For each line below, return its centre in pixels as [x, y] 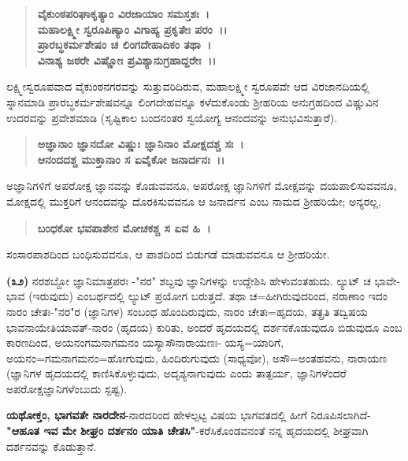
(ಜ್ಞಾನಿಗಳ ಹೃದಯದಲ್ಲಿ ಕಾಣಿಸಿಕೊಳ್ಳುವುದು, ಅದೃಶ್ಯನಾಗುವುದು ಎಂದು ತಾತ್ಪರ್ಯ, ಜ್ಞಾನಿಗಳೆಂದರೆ [176, 373]
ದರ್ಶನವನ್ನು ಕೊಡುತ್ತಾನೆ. [52, 446]
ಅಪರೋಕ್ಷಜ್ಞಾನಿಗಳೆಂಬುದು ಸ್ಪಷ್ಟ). [67, 388]
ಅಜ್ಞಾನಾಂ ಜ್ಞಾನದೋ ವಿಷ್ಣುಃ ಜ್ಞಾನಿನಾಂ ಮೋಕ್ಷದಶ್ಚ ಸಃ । [141, 144]
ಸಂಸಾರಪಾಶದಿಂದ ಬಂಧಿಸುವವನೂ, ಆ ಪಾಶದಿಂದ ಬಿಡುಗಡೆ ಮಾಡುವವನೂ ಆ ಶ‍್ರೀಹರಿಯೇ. [168, 254]
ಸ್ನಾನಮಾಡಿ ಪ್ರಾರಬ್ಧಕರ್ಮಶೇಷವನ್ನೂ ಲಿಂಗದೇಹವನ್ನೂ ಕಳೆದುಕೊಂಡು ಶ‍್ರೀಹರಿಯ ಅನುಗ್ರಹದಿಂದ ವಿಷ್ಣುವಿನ [193, 101]
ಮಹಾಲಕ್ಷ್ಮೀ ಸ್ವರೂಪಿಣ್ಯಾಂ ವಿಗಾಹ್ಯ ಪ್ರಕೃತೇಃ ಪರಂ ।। [132, 29]
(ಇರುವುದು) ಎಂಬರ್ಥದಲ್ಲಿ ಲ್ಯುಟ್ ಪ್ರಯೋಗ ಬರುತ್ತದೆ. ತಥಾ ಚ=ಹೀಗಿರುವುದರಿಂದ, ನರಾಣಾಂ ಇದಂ [208, 296]
